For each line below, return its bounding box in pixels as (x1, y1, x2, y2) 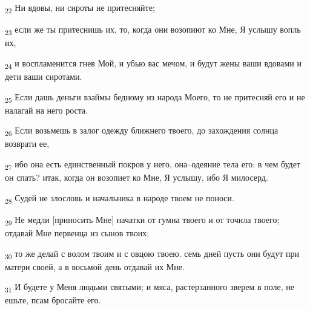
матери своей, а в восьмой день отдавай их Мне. (5, 260, 185, 273)
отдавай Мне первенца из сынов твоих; (5, 226, 150, 239)
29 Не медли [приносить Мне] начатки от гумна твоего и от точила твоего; (5, 213, 280, 227)
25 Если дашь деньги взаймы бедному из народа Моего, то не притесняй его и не (5, 90, 305, 105)
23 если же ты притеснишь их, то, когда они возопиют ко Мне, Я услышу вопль (5, 23, 301, 37)
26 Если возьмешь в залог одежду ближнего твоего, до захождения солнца (5, 124, 279, 138)
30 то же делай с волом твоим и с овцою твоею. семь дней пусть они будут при (5, 247, 299, 261)
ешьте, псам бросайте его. (5, 294, 101, 306)
